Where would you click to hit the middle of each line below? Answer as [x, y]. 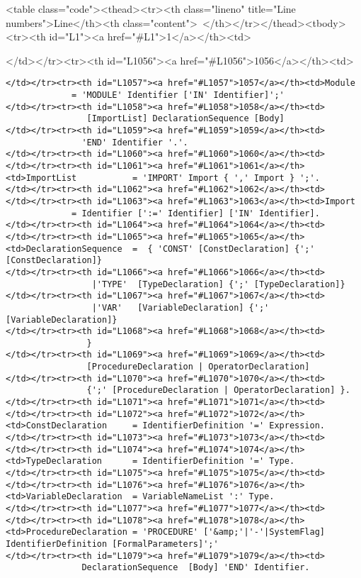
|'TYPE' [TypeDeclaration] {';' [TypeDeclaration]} [218, 284]
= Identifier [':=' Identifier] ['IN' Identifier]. [196, 213]
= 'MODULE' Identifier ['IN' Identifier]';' [178, 95]
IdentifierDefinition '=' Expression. [234, 426]
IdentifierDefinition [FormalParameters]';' [112, 544]
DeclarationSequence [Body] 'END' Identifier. [196, 568]
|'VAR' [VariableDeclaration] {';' [180, 307]
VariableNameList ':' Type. [208, 497]
